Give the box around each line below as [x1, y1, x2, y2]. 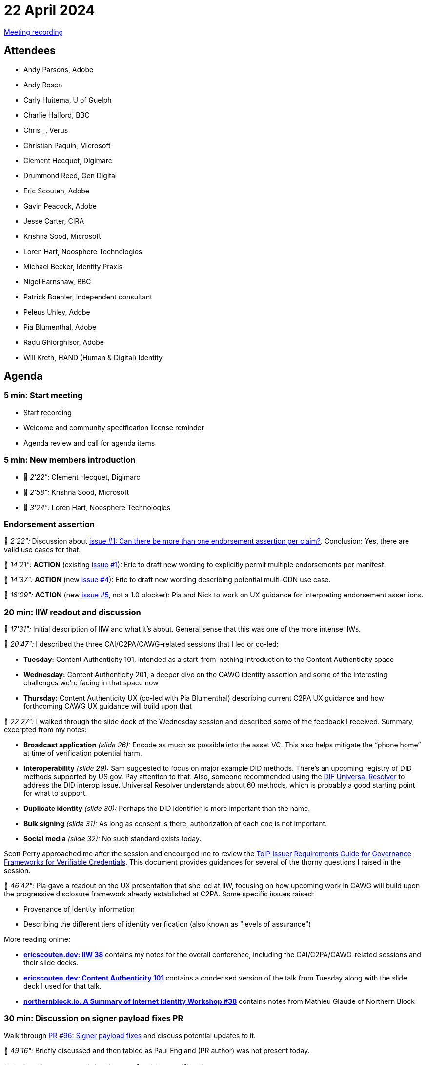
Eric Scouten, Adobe [23, 186, 90, 195]
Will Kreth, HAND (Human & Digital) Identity [23, 353, 163, 362]
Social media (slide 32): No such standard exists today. [23, 834, 202, 843]
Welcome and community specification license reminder [23, 423, 204, 432]
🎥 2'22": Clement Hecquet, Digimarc [23, 472, 141, 481]
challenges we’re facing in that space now [23, 679, 159, 687]
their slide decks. [23, 958, 79, 967]
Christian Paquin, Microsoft [23, 141, 111, 149]
